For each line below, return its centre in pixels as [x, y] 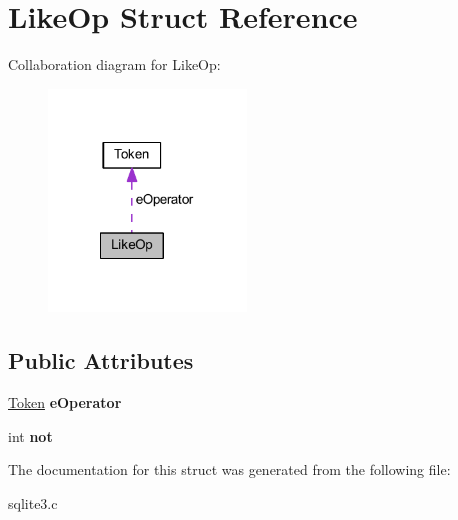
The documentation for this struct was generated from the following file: [229, 469]
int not [30, 435]
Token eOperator [65, 402]
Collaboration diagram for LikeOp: [114, 64]
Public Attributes [101, 360]
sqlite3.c [33, 502]
